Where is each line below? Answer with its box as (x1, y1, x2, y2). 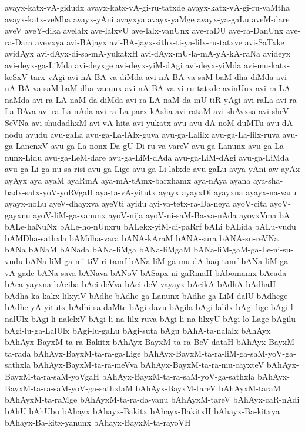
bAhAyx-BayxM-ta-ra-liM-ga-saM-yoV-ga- (143, 347, 296, 359)
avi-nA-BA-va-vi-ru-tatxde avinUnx (125, 82, 253, 94)
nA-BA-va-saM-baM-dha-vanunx (5, 82, 122, 94)
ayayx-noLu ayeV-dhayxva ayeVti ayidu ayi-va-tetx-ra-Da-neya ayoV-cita (5, 197, 267, 210)
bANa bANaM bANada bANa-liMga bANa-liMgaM (5, 243, 191, 255)
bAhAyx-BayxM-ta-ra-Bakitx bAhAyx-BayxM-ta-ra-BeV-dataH (5, 335, 234, 348)
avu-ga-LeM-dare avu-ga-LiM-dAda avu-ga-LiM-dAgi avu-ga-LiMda (44, 151, 289, 163)
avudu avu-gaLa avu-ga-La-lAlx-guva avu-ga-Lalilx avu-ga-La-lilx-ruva (25, 128, 280, 140)
